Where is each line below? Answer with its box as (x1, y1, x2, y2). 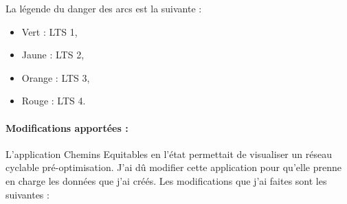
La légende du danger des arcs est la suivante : (5, 1, 202, 15)
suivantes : (5, 187, 49, 201)
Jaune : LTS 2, (21, 47, 85, 62)
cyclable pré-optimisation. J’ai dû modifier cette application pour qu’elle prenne (5, 160, 342, 174)
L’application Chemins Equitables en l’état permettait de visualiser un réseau (5, 146, 332, 161)
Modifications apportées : (5, 120, 128, 135)
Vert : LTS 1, (21, 24, 78, 38)
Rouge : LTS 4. (21, 93, 86, 108)
